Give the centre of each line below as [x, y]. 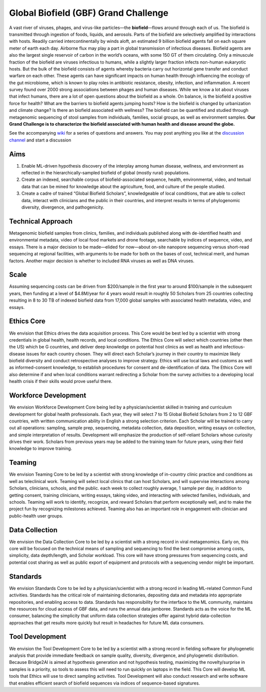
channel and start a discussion [40, 140]
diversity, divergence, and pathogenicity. [63, 208]
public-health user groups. [36, 516]
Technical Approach [41, 221]
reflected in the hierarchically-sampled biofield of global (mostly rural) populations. [106, 173]
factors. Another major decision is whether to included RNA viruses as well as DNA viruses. [102, 261]
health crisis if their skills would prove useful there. [61, 381]
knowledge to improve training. [41, 449]
